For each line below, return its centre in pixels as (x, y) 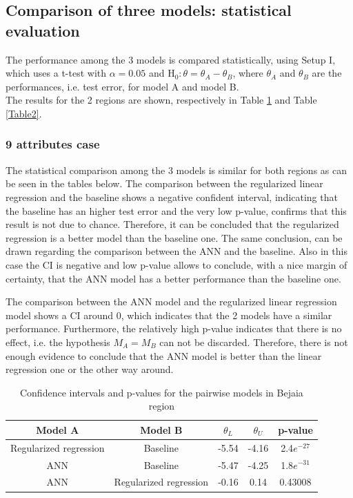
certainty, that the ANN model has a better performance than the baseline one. (173, 278)
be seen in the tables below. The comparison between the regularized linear (164, 183)
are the (327, 73)
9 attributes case (53, 144)
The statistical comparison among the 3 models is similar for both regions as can (176, 170)
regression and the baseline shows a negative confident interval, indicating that (172, 197)
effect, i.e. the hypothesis (58, 342)
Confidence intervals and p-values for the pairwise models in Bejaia (161, 392)
